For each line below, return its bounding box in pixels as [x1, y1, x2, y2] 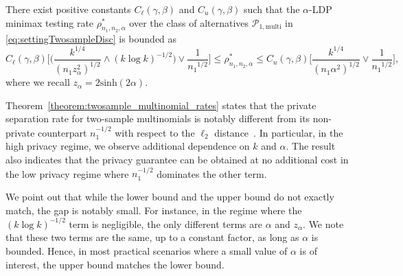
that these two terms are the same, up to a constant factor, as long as [5, 230, 299, 244]
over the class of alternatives [129, 15, 249, 30]
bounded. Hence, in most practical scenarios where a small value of [5, 243, 288, 257]
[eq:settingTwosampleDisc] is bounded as [5, 31, 177, 45]
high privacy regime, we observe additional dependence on [5, 139, 250, 153]
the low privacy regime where [5, 166, 129, 181]
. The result [286, 139, 336, 153]
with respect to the [115, 125, 195, 139]
